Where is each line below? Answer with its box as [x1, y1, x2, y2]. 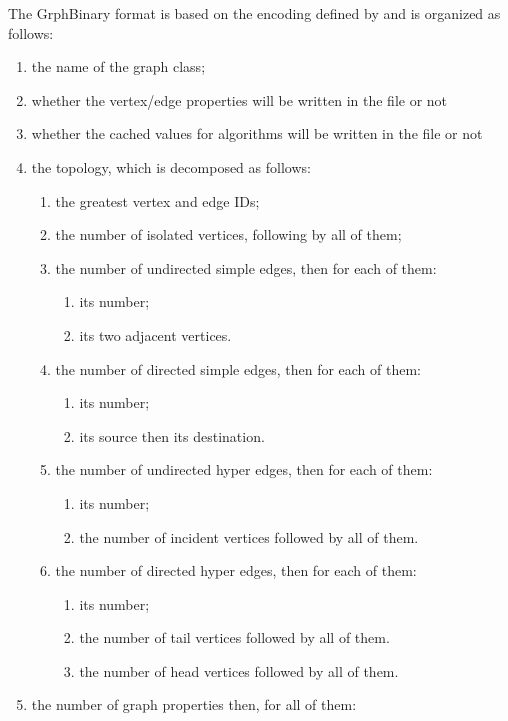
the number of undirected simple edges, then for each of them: [55, 257, 437, 278]
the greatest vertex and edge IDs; [55, 190, 260, 211]
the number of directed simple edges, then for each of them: [55, 358, 422, 379]
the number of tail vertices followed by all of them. [79, 627, 390, 648]
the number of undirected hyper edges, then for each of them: [55, 459, 433, 480]
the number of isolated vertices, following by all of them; [55, 224, 402, 245]
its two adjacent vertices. [79, 324, 232, 345]
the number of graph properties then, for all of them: [31, 694, 357, 715]
